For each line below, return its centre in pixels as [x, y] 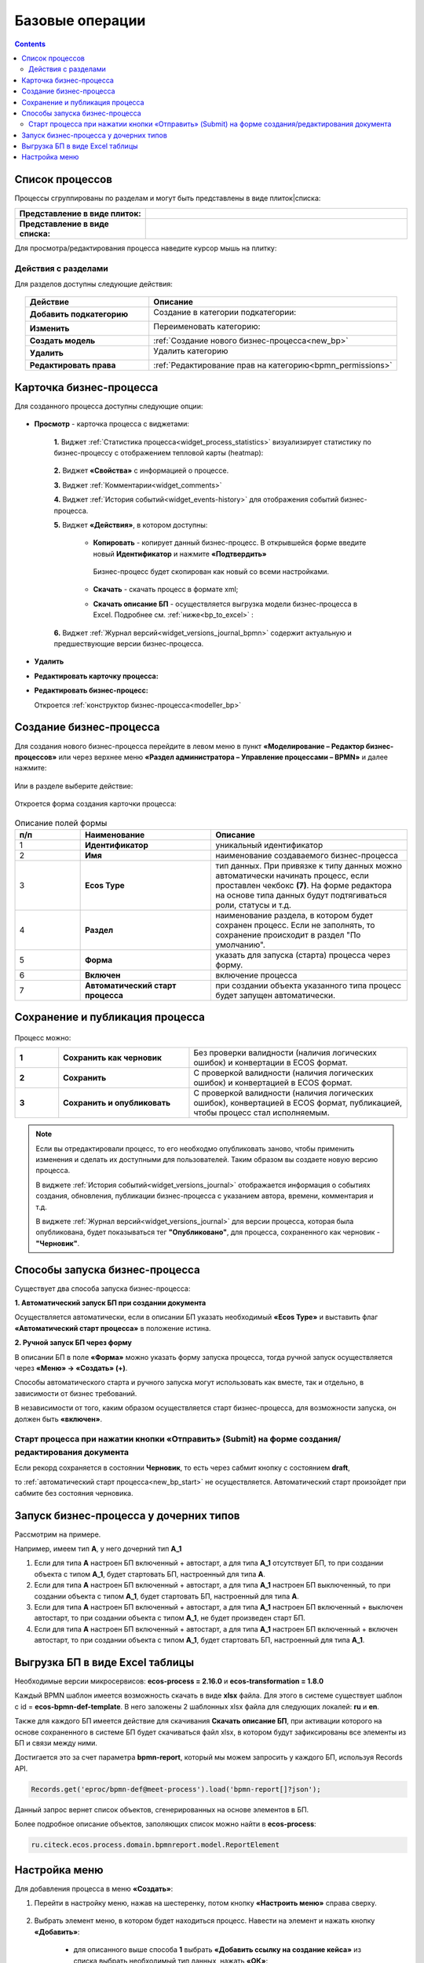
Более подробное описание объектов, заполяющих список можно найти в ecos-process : [166, 1824]
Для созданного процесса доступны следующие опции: [109, 406]
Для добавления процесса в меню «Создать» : [94, 1888]
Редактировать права [73, 365]
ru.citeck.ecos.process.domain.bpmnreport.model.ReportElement [155, 1845]
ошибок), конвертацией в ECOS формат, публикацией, [298, 1103]
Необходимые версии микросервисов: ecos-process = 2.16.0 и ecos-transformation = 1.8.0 [169, 1681]
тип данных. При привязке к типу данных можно [309, 865]
